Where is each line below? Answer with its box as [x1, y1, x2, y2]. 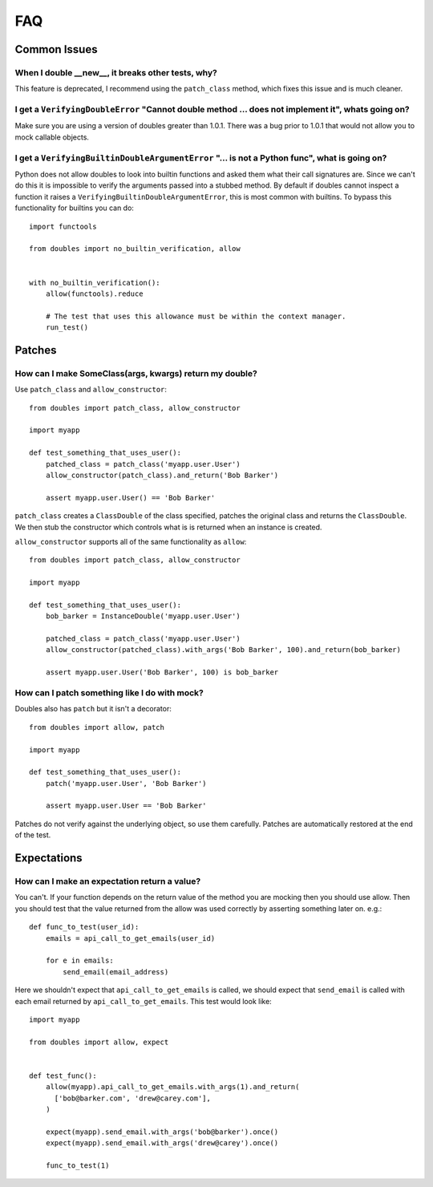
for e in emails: [45, 956, 114, 966]
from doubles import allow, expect [29, 1037, 169, 1047]
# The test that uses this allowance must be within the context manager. [45, 311, 346, 321]
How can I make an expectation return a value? [14, 876, 201, 887]
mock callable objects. [14, 132, 90, 142]
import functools [29, 221, 97, 231]
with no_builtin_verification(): [29, 278, 160, 287]
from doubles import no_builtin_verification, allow [29, 245, 241, 253]
